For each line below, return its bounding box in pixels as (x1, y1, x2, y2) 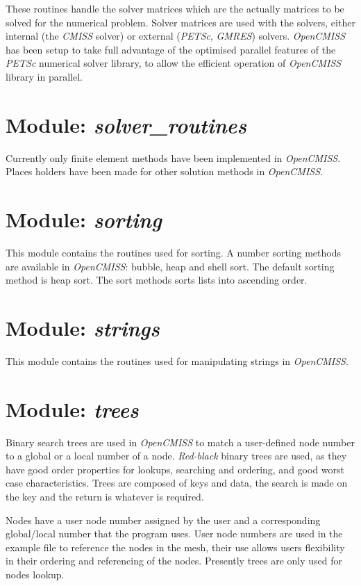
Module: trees (6, 394, 139, 423)
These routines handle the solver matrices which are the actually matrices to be (6, 1, 344, 15)
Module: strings (6, 313, 160, 342)
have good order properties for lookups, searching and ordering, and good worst (6, 462, 344, 476)
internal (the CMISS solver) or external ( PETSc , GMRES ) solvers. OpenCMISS (6, 29, 346, 43)
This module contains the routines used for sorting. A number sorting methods (6, 245, 341, 259)
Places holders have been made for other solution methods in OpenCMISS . (6, 164, 323, 179)
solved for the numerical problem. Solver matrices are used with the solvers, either (6, 15, 355, 29)
